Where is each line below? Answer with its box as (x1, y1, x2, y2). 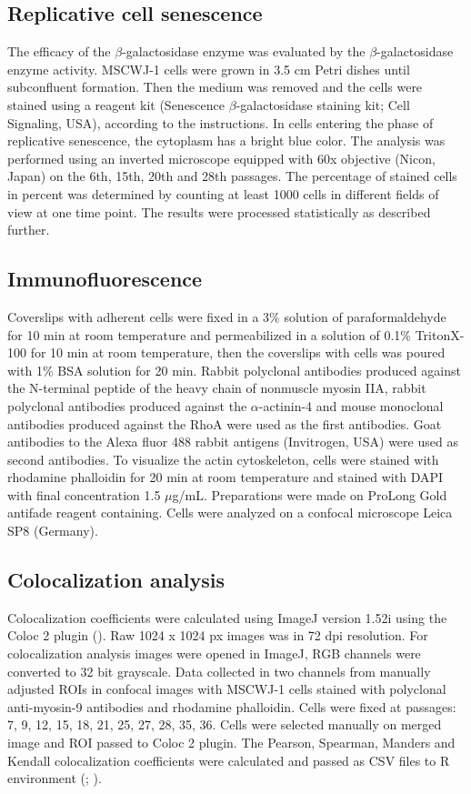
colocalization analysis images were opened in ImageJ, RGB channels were (7, 644, 421, 663)
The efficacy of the (7, 42, 111, 61)
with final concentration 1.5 (7, 485, 161, 504)
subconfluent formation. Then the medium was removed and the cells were (7, 77, 423, 96)
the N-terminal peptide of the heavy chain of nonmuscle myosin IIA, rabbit (7, 378, 426, 397)
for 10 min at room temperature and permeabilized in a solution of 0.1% (7, 325, 412, 344)
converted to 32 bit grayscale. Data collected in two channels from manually (7, 661, 431, 680)
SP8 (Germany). (7, 521, 98, 540)
